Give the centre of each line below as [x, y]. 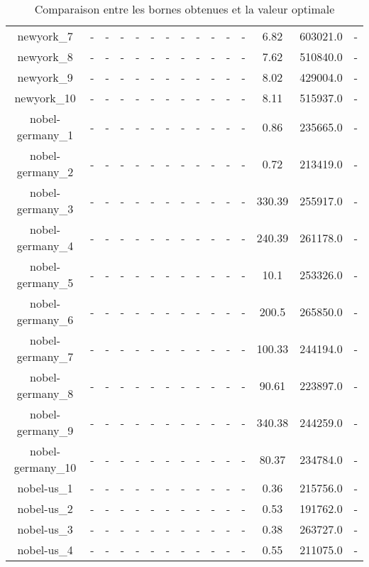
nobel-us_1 [45, 488]
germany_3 [45, 209]
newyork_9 [45, 77]
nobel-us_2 [45, 508]
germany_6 [45, 319]
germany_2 [45, 172]
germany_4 [45, 245]
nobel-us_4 [45, 550]
